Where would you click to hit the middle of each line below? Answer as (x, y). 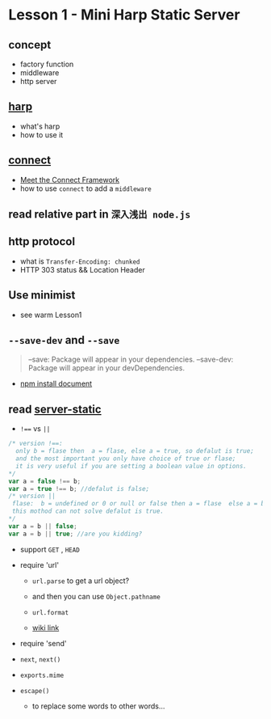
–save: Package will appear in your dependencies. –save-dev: (131, 359)
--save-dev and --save (64, 340)
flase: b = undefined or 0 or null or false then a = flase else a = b (138, 504)
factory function (47, 64)
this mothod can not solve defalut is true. (88, 511)
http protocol (42, 241)
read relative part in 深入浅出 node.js (100, 215)
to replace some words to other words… (98, 706)
